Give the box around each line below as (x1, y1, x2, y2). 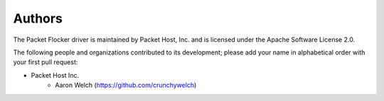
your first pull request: (13, 58, 78, 66)
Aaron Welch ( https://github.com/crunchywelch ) (55, 81, 197, 90)
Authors (13, 11, 63, 26)
